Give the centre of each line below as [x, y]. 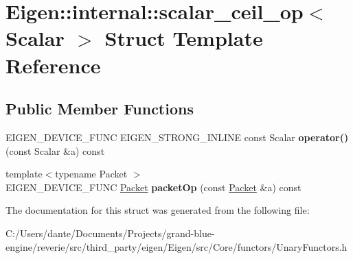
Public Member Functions [100, 109]
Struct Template [184, 38]
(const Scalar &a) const [55, 150]
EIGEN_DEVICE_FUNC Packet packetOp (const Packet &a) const [153, 187]
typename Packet [91, 174]
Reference [53, 65]
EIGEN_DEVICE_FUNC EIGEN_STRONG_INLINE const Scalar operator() [177, 137]
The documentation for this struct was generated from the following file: [158, 210]
